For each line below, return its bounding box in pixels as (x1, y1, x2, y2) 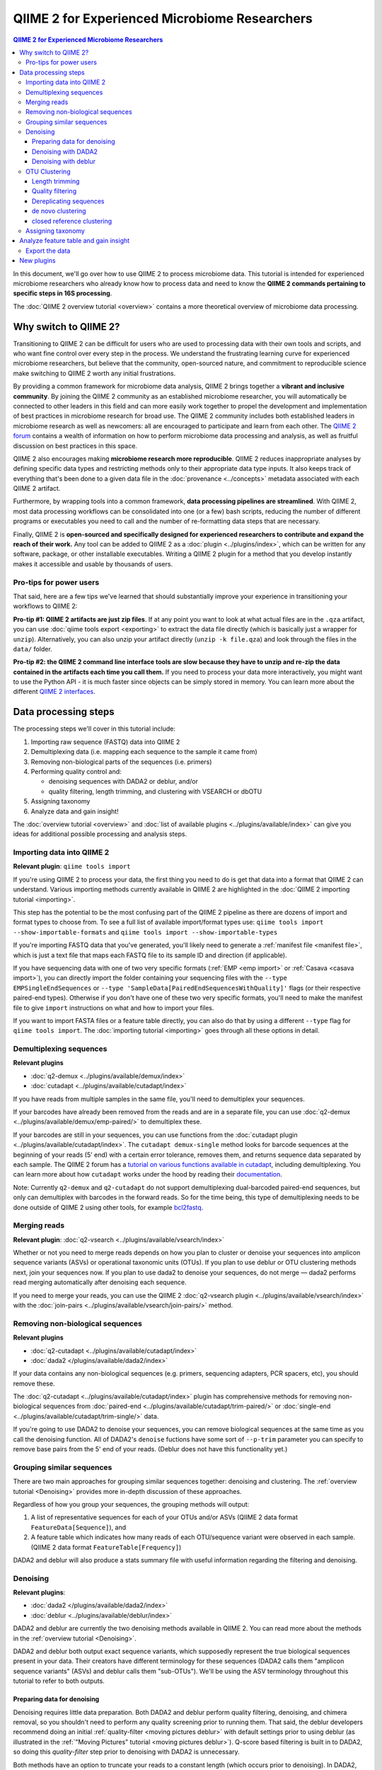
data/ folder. (13, 644, 52, 653)
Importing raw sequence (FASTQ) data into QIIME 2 (30, 737, 180, 746)
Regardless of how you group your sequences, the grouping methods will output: (13, 1500, 250, 1508)
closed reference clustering (32, 217, 112, 225)
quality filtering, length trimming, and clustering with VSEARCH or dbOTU (48, 787, 262, 796)
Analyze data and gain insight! (30, 807, 120, 816)
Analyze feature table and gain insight (19, 236, 130, 245)
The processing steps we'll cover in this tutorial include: (13, 724, 176, 733)
